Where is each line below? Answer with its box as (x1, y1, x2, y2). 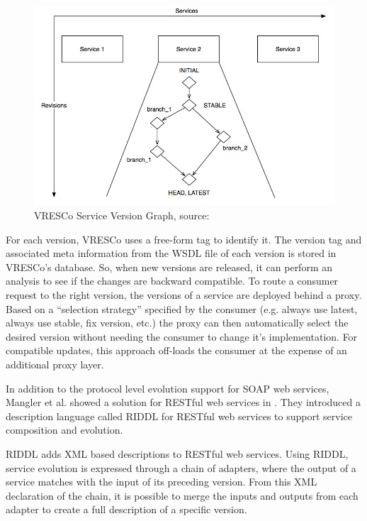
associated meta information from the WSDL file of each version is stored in (6, 246, 337, 260)
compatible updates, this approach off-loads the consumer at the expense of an (6, 343, 347, 358)
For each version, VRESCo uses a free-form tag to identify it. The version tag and (6, 231, 362, 246)
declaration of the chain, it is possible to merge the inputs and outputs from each (6, 488, 358, 503)
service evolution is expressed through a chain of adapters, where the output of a (6, 460, 356, 475)
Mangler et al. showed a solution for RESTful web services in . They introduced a (6, 395, 361, 410)
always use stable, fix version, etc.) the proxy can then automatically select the (6, 315, 349, 330)
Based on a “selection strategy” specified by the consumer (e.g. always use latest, (6, 301, 358, 316)
